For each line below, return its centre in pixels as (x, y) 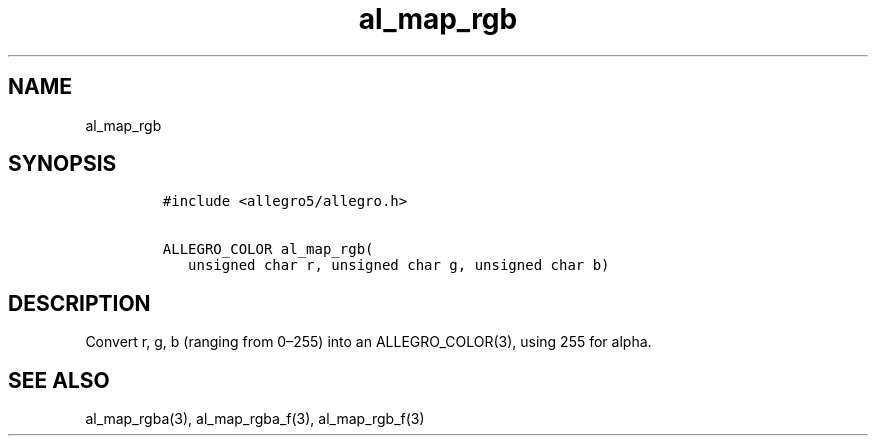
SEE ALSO (59, 380)
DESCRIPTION (79, 303)
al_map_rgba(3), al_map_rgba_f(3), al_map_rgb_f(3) (255, 419)
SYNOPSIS (62, 164)
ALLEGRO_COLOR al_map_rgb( (268, 249)
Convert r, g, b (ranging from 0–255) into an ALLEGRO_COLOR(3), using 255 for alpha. (368, 342)
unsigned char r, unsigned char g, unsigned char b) (399, 265)
